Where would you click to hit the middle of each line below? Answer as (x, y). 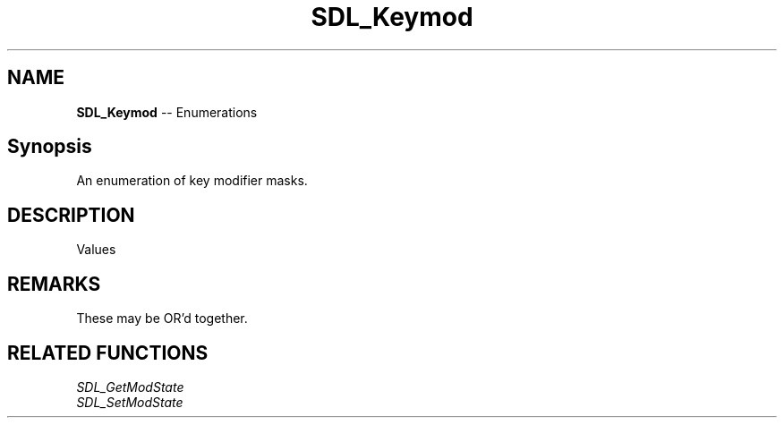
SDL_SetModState (130, 402)
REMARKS (54, 284)
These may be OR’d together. (162, 319)
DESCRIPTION (71, 215)
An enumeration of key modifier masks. (192, 181)
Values (96, 250)
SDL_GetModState (130, 387)
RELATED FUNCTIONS (108, 353)
